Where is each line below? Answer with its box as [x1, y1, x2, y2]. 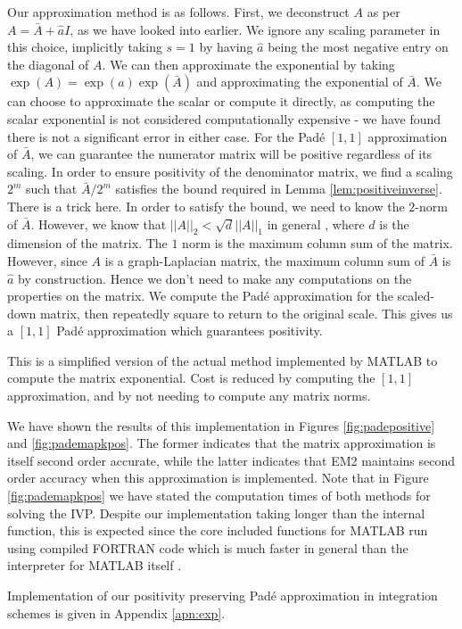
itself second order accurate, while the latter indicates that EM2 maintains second [7, 451, 455, 469]
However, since [7, 251, 87, 269]
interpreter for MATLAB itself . [7, 556, 182, 575]
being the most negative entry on [268, 37, 449, 56]
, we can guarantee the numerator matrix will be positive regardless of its [30, 145, 433, 163]
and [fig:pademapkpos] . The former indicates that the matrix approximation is [7, 434, 436, 452]
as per [367, 3, 400, 21]
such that [26, 179, 78, 198]
